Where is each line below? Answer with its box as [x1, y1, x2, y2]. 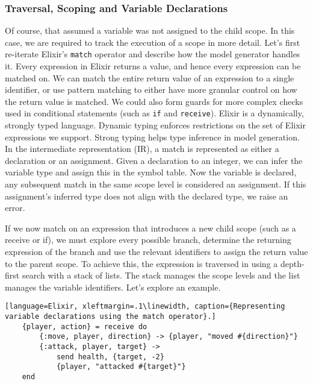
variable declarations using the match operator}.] [5, 312, 216, 321]
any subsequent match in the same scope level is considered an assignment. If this [5, 178, 306, 190]
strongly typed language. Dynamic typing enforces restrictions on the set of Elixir [5, 119, 306, 131]
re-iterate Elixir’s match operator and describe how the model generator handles [5, 48, 300, 60]
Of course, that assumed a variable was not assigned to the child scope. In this [5, 24, 295, 37]
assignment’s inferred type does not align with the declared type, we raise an [5, 189, 288, 202]
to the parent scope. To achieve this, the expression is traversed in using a [5, 257, 278, 269]
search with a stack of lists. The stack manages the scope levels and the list [22, 269, 300, 282]
